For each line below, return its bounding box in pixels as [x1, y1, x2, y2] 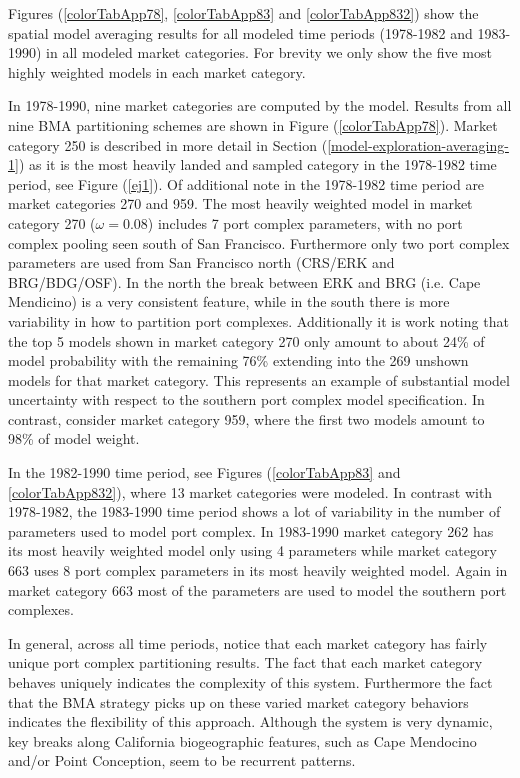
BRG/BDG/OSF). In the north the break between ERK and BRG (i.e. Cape [8, 271, 481, 292]
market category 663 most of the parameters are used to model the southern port [8, 579, 507, 600]
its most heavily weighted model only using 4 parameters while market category [8, 540, 497, 561]
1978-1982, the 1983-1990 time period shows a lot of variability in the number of [8, 501, 501, 522]
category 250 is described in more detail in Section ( [8, 134, 328, 155]
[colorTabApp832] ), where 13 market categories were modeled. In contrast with [8, 481, 493, 502]
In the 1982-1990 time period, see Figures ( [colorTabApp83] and [8, 462, 401, 483]
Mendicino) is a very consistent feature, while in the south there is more [8, 291, 450, 312]
